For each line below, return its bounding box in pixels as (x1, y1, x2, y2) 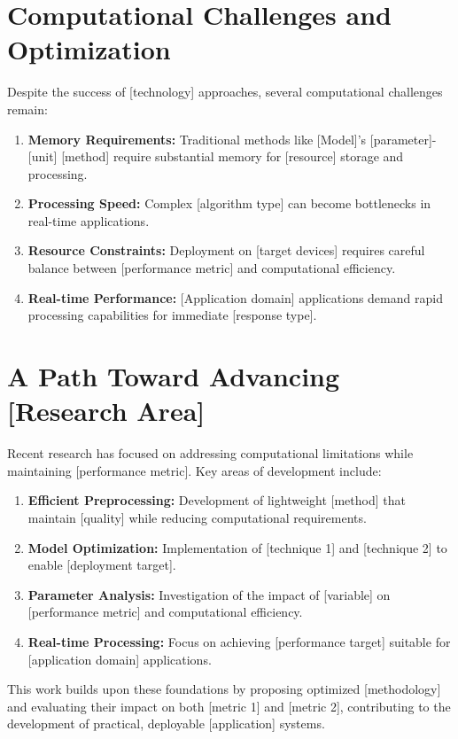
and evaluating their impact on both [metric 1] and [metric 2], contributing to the (7, 696, 451, 715)
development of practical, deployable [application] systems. (7, 714, 325, 733)
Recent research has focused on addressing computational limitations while (7, 444, 414, 463)
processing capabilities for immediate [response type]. (27, 306, 317, 324)
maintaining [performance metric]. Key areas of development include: (7, 461, 382, 479)
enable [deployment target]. (27, 556, 176, 574)
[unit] (27, 147, 58, 166)
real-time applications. (27, 211, 150, 229)
